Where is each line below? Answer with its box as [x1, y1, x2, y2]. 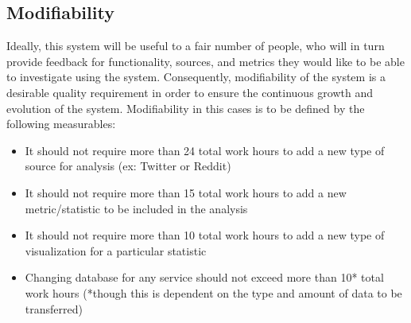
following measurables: [6, 115, 116, 132]
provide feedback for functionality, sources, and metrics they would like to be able [6, 53, 405, 69]
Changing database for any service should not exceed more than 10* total [25, 269, 384, 286]
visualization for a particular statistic [25, 242, 207, 259]
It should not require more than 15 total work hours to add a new [25, 184, 347, 200]
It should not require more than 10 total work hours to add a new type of [25, 227, 385, 243]
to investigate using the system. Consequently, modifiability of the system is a [6, 68, 386, 85]
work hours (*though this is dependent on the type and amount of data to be [25, 284, 402, 301]
